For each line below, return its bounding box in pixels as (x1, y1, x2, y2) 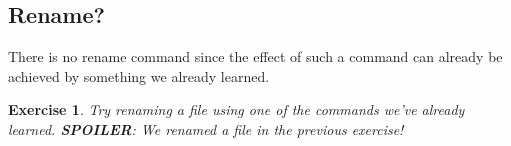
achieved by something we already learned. (8, 65, 270, 86)
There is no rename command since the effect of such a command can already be (8, 46, 503, 67)
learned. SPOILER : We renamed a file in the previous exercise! (8, 118, 404, 139)
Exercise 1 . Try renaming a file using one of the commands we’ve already (8, 99, 465, 120)
